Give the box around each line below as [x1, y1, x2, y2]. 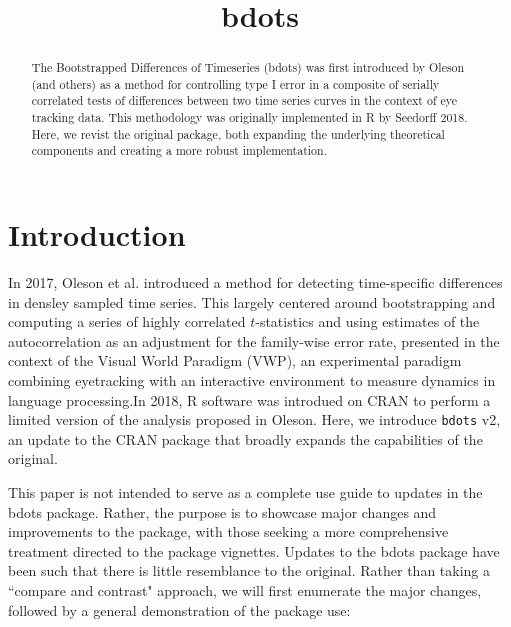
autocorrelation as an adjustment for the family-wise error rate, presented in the [8, 330, 500, 351]
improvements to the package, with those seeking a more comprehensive [8, 521, 449, 542]
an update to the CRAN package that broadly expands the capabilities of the [8, 428, 483, 449]
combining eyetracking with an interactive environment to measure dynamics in [8, 370, 496, 391]
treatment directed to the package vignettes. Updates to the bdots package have [8, 540, 500, 561]
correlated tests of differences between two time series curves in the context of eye [31, 92, 458, 109]
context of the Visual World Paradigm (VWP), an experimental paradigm [8, 350, 462, 371]
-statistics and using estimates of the [255, 311, 480, 332]
